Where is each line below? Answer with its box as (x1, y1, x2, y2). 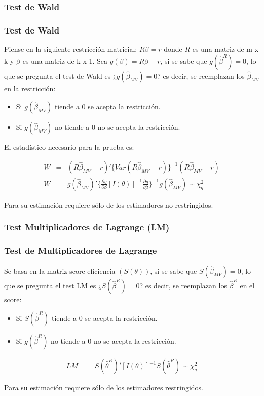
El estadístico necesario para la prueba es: (4, 142, 134, 152)
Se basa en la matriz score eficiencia (4, 265, 116, 276)
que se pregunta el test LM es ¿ (4, 280, 102, 290)
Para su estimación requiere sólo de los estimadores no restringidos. (4, 199, 213, 210)
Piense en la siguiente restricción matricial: (4, 44, 137, 54)
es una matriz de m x (192, 44, 259, 54)
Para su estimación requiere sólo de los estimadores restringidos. (4, 382, 204, 393)
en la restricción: (4, 83, 56, 93)
